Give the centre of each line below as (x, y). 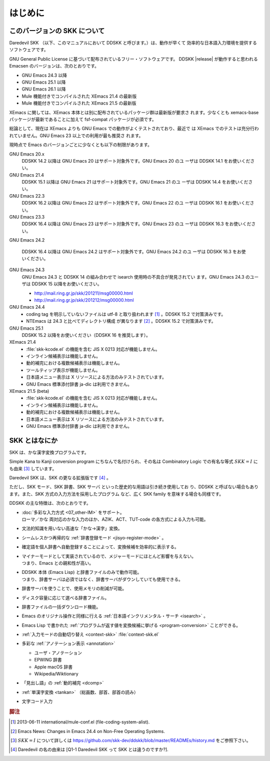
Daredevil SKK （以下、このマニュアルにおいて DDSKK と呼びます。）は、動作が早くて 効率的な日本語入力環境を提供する (133, 43)
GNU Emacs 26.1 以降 (44, 89)
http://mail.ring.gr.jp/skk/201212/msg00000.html (84, 300)
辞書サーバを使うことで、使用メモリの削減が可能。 (74, 588)
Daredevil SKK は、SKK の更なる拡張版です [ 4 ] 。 (60, 478)
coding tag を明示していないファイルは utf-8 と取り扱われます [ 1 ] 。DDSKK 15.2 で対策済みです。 (126, 314)
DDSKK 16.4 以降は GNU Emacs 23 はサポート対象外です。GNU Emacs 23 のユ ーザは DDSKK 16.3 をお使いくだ (136, 224)
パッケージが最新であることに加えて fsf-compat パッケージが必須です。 (83, 119)
